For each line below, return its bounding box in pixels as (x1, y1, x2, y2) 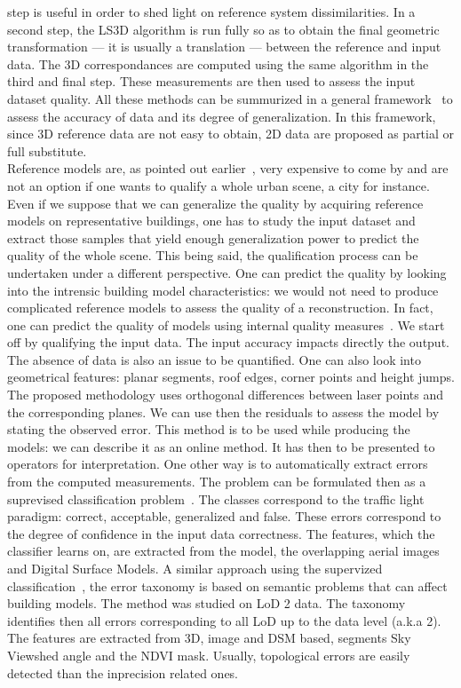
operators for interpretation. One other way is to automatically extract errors (7, 455, 428, 473)
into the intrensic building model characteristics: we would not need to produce (7, 281, 439, 299)
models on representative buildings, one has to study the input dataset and (7, 211, 416, 230)
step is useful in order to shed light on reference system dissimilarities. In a (7, 3, 416, 20)
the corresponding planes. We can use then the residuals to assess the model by (7, 402, 440, 421)
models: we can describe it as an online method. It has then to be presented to (7, 437, 435, 455)
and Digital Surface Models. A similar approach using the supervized (7, 559, 383, 577)
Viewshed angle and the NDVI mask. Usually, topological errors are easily (7, 645, 410, 664)
